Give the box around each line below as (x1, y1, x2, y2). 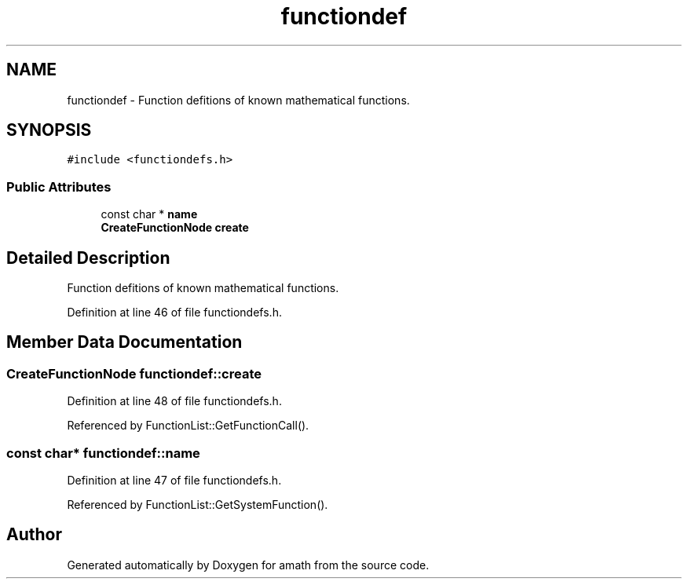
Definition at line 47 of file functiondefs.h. (67, 473, 282, 487)
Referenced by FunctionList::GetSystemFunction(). (67, 498, 328, 511)
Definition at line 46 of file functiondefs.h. (67, 305, 282, 320)
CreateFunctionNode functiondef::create (6, 365, 262, 382)
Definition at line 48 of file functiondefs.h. (67, 394, 282, 408)
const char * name (101, 207, 198, 221)
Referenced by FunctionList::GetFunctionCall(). (67, 419, 309, 433)
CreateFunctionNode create (101, 221, 249, 235)
